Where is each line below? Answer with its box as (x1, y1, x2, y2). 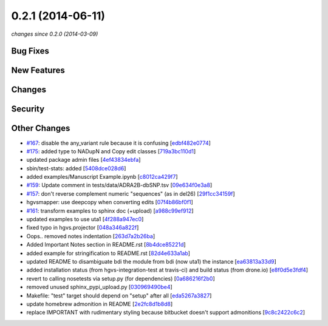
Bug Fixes (11, 46, 50, 56)
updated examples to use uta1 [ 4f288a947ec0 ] (26, 216, 144, 223)
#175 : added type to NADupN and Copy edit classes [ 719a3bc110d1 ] (26, 147, 196, 155)
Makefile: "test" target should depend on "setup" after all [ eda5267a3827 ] (26, 291, 212, 299)
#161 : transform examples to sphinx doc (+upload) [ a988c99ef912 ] (26, 207, 194, 215)
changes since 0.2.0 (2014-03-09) (11, 30, 98, 38)
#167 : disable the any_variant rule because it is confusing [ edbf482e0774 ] (26, 139, 211, 147)
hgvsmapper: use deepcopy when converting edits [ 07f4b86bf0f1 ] (26, 199, 194, 206)
